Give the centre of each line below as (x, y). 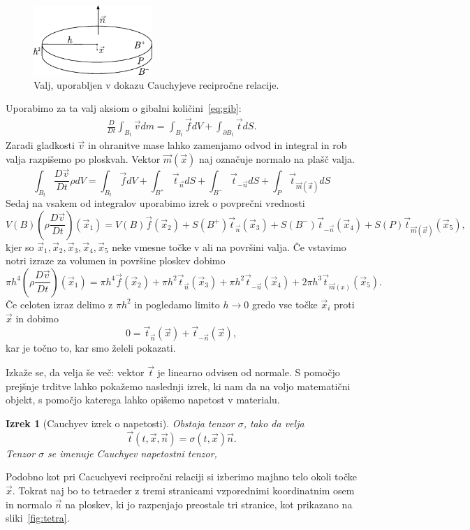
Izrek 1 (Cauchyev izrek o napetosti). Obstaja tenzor (120, 423)
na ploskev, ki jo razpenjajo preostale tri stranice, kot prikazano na (209, 504)
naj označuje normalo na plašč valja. (277, 159)
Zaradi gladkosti (40, 145)
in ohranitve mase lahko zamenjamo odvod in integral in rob (218, 145)
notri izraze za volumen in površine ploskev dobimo (116, 260)
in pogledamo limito (177, 304)
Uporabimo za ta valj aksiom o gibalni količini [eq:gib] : (124, 108)
